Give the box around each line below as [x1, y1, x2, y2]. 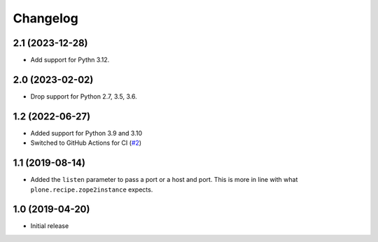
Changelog [13, 10, 78, 26]
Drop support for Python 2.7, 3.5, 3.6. [30, 92, 137, 101]
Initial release [30, 222, 69, 230]
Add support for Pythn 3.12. [30, 56, 110, 64]
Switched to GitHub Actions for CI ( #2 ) [30, 138, 142, 147]
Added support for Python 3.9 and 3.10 [30, 129, 143, 137]
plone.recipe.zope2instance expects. [30, 185, 153, 194]
